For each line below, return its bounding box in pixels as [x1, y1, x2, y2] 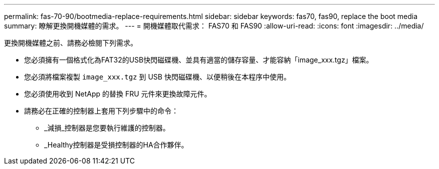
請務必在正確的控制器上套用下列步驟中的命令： [24, 106, 178, 115]
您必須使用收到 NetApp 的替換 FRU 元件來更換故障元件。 [24, 89, 211, 98]
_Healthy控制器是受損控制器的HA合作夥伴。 [44, 140, 188, 149]
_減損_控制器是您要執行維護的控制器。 [44, 123, 170, 132]
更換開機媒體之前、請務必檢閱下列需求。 [4, 38, 137, 47]
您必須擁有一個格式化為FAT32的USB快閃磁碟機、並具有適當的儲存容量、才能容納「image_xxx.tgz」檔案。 [24, 55, 373, 64]
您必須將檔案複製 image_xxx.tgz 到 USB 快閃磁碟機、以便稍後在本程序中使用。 [24, 72, 291, 81]
